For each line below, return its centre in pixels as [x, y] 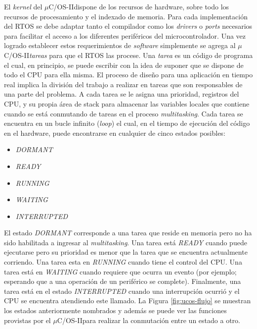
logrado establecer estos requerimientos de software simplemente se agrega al [120, 45]
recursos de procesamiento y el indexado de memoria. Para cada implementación [126, 16]
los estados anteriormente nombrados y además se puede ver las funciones [115, 310]
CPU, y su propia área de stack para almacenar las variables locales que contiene [127, 103]
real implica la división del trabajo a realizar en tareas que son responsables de [123, 84]
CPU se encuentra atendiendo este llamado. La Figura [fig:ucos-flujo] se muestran [128, 301]
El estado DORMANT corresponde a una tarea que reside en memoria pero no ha [128, 233]
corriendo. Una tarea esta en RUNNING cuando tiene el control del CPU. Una [123, 262]
